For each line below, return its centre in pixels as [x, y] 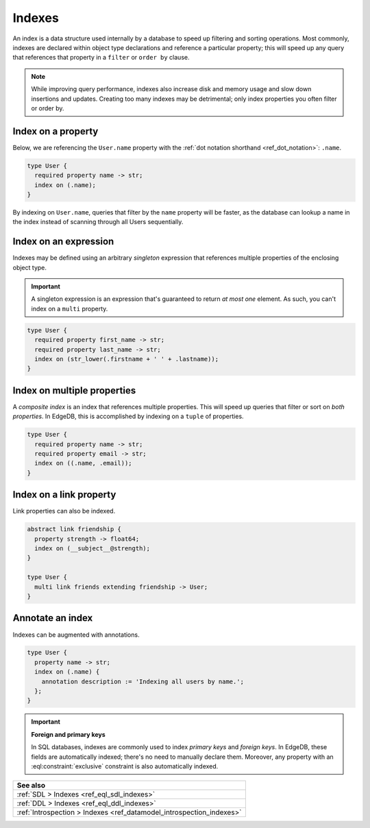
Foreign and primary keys [68, 734]
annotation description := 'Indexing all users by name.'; [143, 681]
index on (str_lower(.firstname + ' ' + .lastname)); [127, 359]
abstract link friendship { [74, 529]
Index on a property [56, 131]
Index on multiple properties [74, 390]
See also [31, 786]
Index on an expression [63, 242]
